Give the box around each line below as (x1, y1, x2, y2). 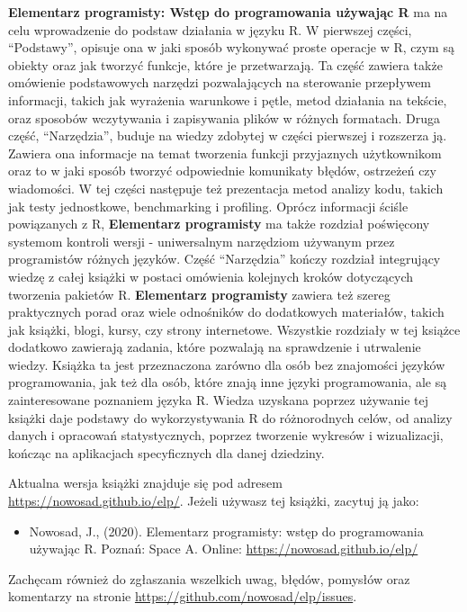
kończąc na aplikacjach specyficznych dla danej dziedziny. (8, 443, 325, 462)
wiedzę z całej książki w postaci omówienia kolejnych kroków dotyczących (8, 266, 414, 285)
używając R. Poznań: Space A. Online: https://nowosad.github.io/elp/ (29, 539, 418, 558)
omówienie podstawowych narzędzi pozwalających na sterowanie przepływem (8, 73, 432, 92)
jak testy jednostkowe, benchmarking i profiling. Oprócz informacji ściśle (8, 196, 409, 215)
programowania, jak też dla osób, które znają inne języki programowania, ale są (8, 373, 447, 391)
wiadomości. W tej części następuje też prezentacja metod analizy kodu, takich (8, 178, 444, 197)
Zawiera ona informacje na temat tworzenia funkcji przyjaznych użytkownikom (8, 143, 442, 162)
